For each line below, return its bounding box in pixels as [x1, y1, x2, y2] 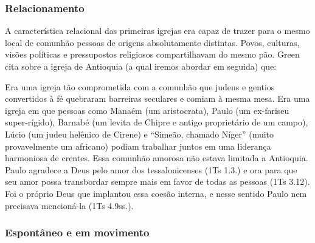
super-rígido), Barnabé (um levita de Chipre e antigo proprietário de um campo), [5, 116, 308, 128]
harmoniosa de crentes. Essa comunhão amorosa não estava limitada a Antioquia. [5, 151, 308, 164]
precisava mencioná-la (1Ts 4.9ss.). [5, 199, 134, 211]
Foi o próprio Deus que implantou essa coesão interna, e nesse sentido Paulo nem [5, 187, 307, 199]
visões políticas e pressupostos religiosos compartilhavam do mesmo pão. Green [5, 48, 300, 61]
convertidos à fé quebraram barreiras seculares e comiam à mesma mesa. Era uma [5, 92, 310, 105]
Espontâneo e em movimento [5, 225, 150, 240]
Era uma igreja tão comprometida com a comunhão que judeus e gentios [5, 80, 275, 93]
